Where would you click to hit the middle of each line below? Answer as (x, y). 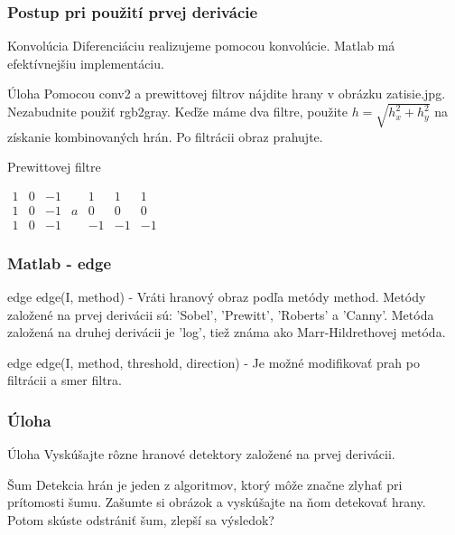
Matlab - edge (60, 263)
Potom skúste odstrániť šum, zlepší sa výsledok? (141, 520)
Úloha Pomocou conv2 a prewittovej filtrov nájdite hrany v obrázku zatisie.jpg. (227, 94)
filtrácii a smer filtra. (65, 380)
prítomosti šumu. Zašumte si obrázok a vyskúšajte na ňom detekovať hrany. (217, 502)
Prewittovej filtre (54, 167)
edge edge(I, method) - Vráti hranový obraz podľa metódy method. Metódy (217, 297)
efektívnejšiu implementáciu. (86, 63)
